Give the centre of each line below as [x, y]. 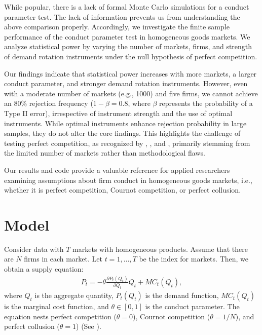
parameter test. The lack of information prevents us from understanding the [122, 16]
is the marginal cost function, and [57, 306]
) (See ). [89, 326]
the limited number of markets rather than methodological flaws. [105, 153]
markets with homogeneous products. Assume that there [160, 249]
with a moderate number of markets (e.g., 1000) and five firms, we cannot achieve [131, 93]
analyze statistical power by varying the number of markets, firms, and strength [128, 46]
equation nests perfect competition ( [60, 316]
